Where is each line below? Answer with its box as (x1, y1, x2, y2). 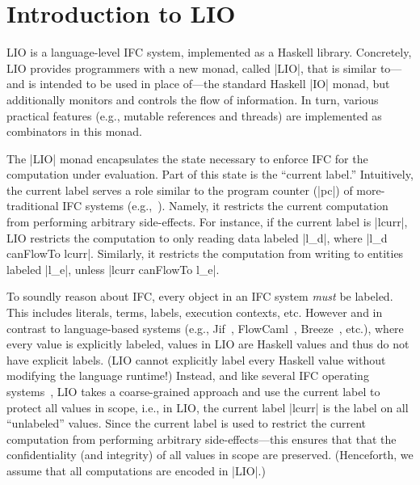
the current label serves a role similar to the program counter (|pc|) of (6, 181, 353, 198)
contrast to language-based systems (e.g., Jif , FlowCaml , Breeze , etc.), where (6, 319, 404, 336)
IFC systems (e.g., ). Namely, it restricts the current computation (62, 197, 388, 214)
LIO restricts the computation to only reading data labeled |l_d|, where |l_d (6, 229, 388, 246)
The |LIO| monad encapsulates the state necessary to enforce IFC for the (6, 150, 368, 167)
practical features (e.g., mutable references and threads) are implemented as (6, 107, 382, 124)
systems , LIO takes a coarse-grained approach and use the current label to (6, 383, 380, 399)
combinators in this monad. (6, 123, 142, 140)
